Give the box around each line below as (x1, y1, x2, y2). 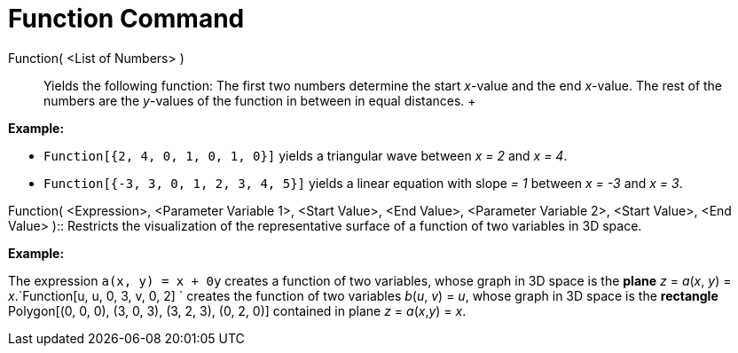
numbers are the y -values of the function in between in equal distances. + (43, 92, 476, 108)
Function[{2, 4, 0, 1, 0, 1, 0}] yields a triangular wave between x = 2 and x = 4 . (43, 147, 568, 163)
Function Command (8, 4, 245, 34)
